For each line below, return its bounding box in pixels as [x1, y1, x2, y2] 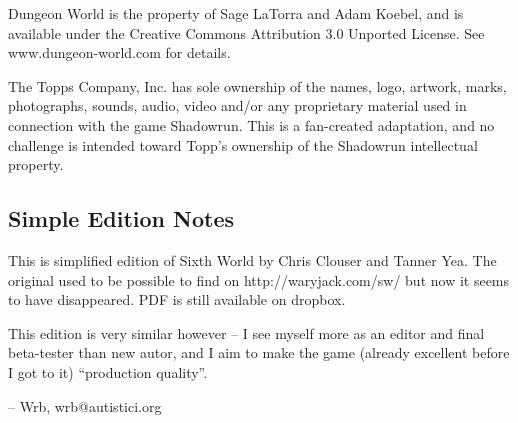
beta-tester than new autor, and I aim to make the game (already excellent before [8, 342, 510, 363]
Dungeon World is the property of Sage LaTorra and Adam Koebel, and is [8, 3, 464, 23]
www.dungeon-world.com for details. [8, 42, 231, 63]
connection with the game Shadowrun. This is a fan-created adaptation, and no [8, 114, 495, 135]
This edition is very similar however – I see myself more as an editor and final [8, 322, 485, 343]
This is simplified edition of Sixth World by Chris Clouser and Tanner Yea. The [8, 249, 497, 270]
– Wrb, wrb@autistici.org [8, 395, 162, 416]
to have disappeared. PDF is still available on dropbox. [8, 289, 346, 310]
